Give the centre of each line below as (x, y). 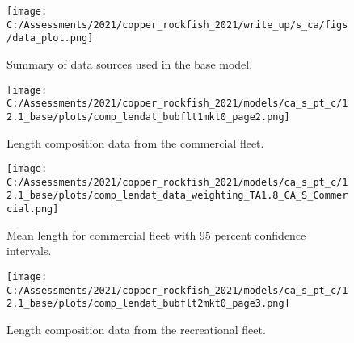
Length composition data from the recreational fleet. (136, 329)
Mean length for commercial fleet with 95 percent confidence (156, 234)
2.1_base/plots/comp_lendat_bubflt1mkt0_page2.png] (148, 117)
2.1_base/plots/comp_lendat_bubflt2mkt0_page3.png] (148, 304)
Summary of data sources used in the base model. (130, 63)
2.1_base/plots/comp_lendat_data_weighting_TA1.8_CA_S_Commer (177, 196)
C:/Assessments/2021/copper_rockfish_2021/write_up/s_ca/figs (177, 25)
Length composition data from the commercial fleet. (135, 142)
